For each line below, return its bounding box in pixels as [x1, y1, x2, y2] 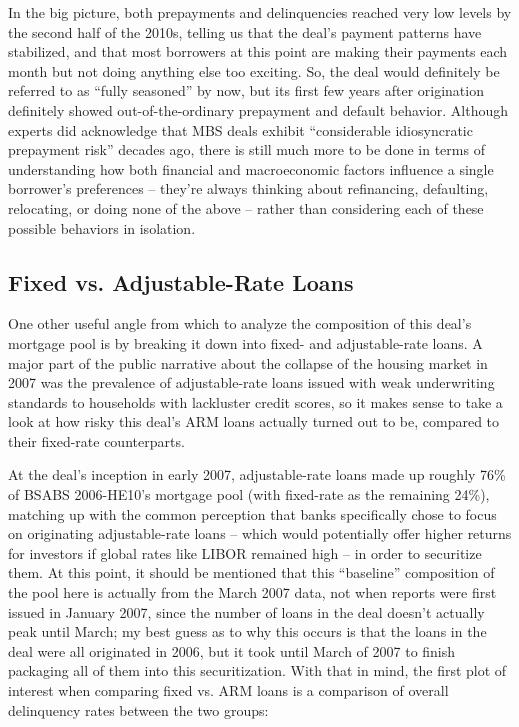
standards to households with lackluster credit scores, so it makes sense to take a [8, 391, 503, 412]
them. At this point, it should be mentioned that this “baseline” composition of [8, 562, 495, 583]
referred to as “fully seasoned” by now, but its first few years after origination [8, 80, 484, 101]
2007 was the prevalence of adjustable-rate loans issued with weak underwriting [8, 372, 495, 393]
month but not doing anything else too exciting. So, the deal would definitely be [8, 60, 500, 81]
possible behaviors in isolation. [8, 217, 196, 238]
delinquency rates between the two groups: [8, 699, 269, 720]
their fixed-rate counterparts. [8, 430, 185, 451]
